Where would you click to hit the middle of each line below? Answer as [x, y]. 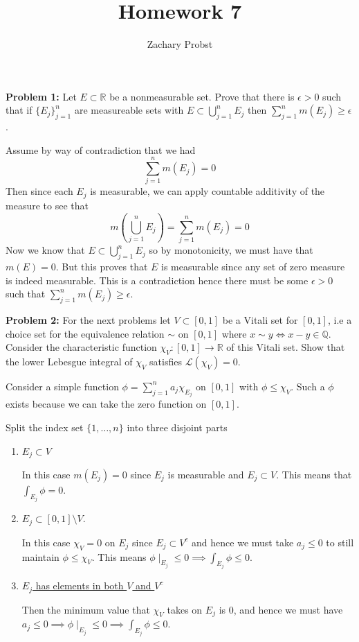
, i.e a [340, 319]
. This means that [314, 474]
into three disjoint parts [177, 427]
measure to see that [47, 205]
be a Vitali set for [260, 319]
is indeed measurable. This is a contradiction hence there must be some [157, 280]
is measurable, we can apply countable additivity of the [208, 191]
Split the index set [45, 427]
